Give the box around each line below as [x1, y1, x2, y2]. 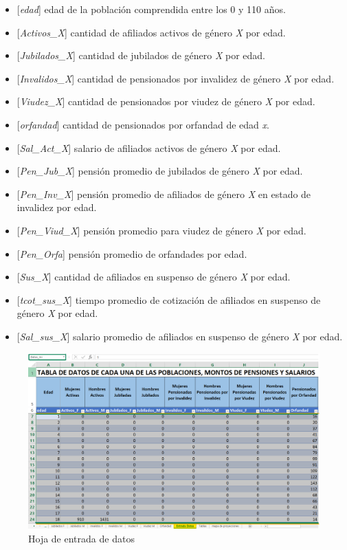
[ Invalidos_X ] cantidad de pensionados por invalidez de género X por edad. [16, 71, 335, 85]
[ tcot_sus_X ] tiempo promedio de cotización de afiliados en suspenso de [16, 292, 321, 307]
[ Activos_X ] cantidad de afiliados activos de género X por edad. [16, 25, 286, 39]
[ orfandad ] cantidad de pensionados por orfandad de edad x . [16, 117, 269, 131]
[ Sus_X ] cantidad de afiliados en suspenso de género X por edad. [16, 269, 291, 284]
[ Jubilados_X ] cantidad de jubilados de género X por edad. [16, 48, 266, 63]
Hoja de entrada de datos [28, 531, 135, 546]
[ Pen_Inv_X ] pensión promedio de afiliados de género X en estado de [16, 186, 311, 201]
